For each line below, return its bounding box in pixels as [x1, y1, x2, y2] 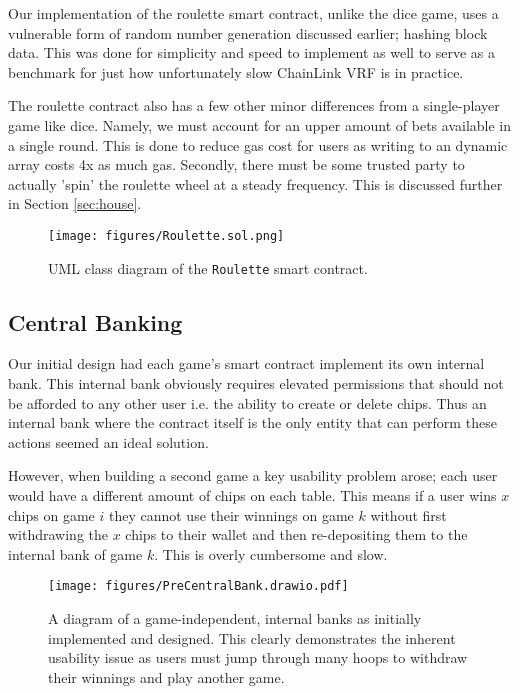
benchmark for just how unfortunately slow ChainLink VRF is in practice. [8, 61, 464, 82]
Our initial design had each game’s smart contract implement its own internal [8, 353, 485, 374]
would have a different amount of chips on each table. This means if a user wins [8, 485, 497, 506]
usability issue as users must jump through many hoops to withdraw [48, 647, 468, 668]
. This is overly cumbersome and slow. [154, 543, 388, 564]
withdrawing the [8, 524, 109, 545]
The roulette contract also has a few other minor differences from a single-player [8, 95, 500, 116]
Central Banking [8, 306, 183, 337]
